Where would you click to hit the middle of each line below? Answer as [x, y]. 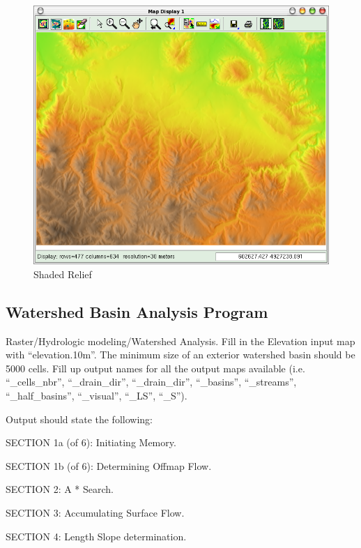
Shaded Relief [63, 274]
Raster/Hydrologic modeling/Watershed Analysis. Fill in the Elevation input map [180, 341]
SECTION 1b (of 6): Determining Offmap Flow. [109, 465]
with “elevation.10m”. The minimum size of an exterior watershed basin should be [180, 355]
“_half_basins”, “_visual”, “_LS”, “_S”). [97, 396]
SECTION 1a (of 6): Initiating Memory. [91, 442]
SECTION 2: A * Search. [60, 489]
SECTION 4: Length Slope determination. [96, 536]
